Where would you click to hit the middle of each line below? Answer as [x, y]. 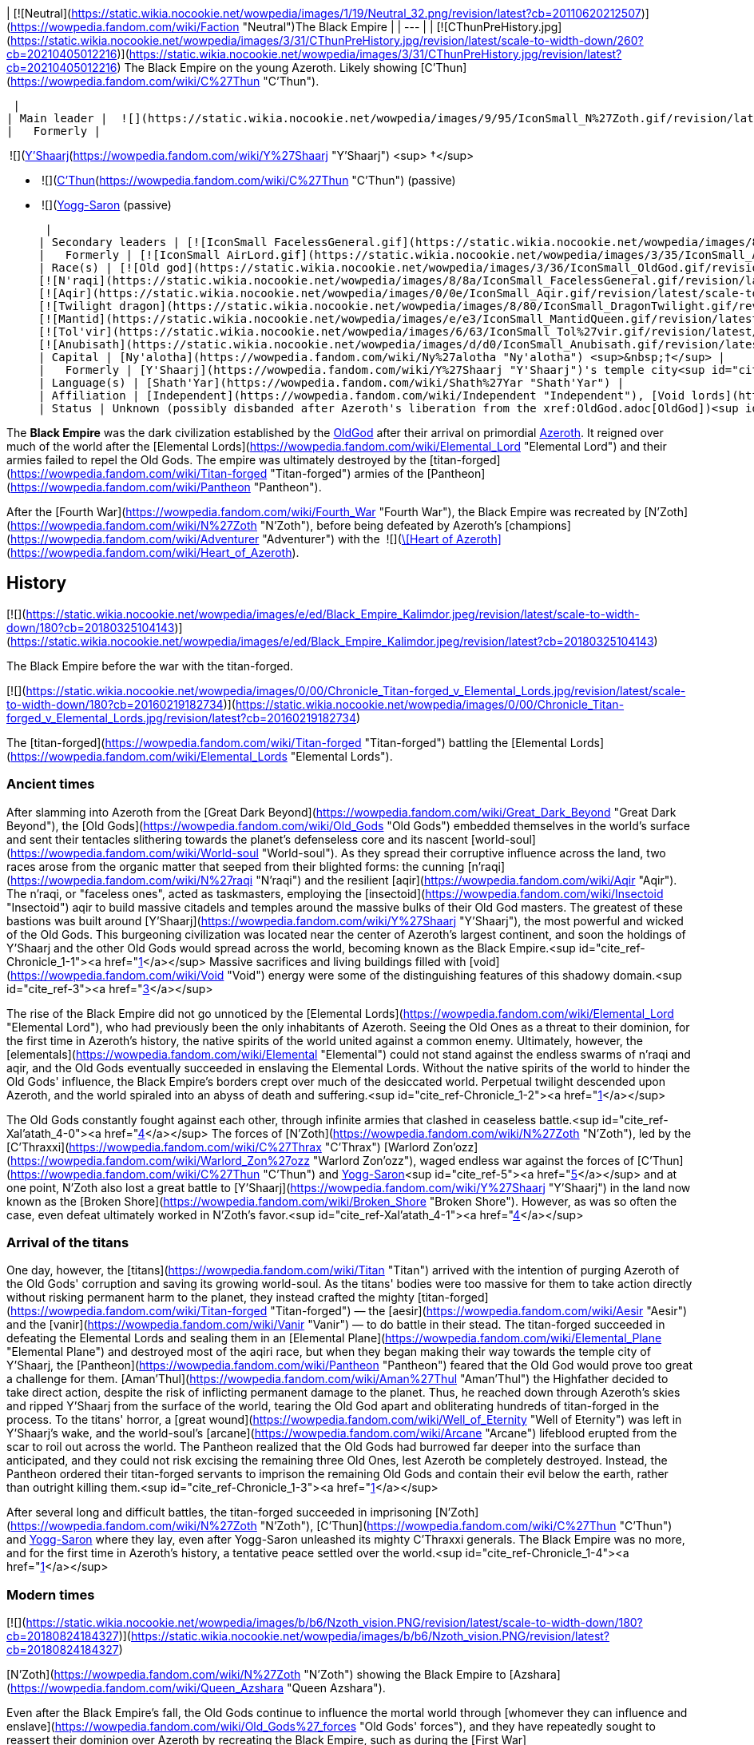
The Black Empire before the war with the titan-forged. [150, 666]
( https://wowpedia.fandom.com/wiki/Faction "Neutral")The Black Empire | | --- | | [220, 27]
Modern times [51, 1594]
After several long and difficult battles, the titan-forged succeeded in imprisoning [219, 1512]
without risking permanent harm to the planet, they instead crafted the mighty [210, 1298]
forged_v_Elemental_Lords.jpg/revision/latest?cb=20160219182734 [182, 717]
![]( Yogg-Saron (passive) [106, 205]
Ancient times [51, 784]
